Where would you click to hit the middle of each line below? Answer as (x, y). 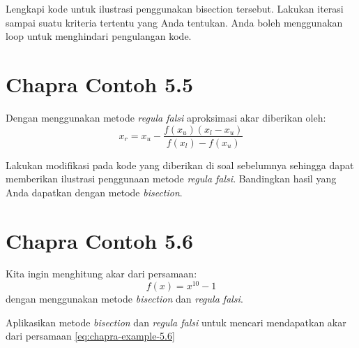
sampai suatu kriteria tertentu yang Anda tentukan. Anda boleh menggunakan (174, 22)
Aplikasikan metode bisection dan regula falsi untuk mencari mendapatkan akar (176, 322)
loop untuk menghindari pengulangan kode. (99, 36)
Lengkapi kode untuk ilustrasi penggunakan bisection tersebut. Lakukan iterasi (175, 8)
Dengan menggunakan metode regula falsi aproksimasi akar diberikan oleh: (166, 117)
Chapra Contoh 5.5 (100, 84)
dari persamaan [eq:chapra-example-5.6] (90, 336)
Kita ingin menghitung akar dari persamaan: (101, 274)
